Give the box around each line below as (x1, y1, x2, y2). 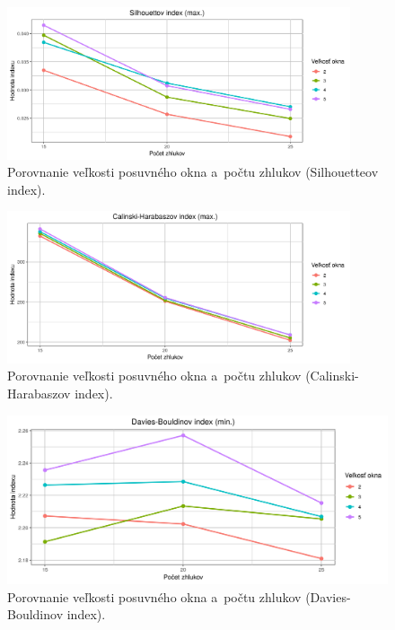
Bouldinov (7, 605, 64, 624)
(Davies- (305, 587, 351, 606)
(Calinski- (305, 366, 359, 385)
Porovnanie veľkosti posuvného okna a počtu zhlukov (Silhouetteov (7, 162, 379, 181)
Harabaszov (7, 384, 71, 403)
